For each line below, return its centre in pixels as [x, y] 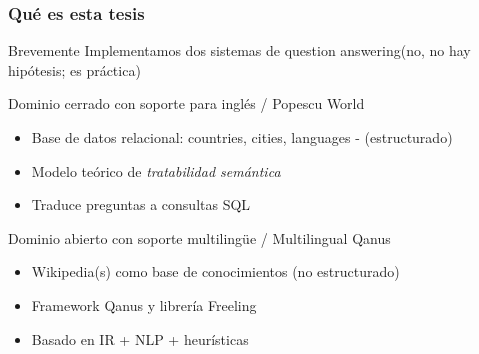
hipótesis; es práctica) [74, 69]
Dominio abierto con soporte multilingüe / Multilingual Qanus [199, 237]
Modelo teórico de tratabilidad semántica [156, 170]
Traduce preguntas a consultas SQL [141, 204]
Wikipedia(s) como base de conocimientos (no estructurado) [215, 271]
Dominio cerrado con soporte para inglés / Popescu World [186, 103]
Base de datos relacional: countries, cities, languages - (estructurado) [242, 137]
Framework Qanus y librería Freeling [144, 304]
